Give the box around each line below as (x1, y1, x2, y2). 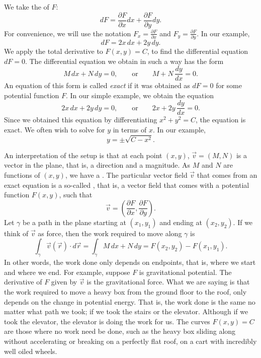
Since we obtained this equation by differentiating (4, 114, 157, 125)
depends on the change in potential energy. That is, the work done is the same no (4, 296, 255, 307)
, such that (59, 189, 93, 200)
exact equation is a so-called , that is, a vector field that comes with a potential (4, 179, 249, 190)
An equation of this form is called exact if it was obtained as (4, 80, 190, 91)
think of (4, 228, 29, 238)
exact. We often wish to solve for (4, 124, 105, 135)
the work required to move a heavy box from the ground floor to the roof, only (4, 286, 247, 297)
